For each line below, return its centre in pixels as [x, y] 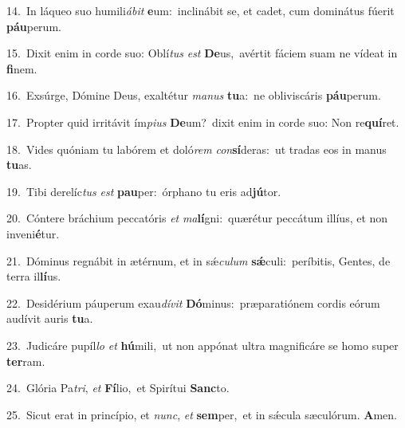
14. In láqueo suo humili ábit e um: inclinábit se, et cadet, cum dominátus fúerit [201, 10]
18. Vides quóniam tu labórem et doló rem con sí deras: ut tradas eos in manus [197, 149]
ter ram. [26, 361]
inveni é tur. [33, 233]
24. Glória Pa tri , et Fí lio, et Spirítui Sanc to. [118, 388]
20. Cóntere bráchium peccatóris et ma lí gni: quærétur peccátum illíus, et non [197, 218]
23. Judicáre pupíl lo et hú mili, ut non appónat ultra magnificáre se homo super [202, 345]
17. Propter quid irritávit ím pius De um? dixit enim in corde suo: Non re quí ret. [203, 122]
